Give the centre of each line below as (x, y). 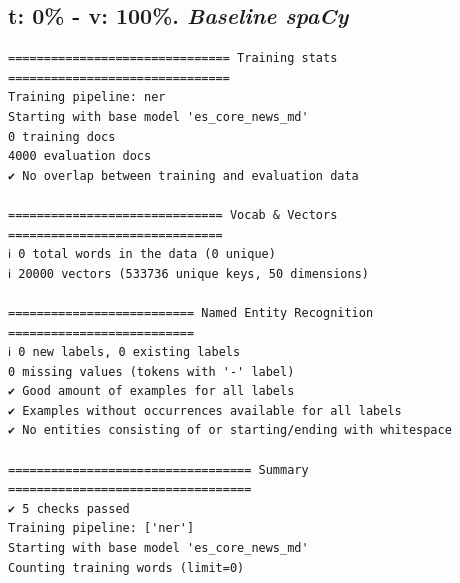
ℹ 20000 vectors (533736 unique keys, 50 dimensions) (189, 273)
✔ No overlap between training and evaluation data (183, 175)
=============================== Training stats (173, 58)
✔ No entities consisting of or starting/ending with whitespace (230, 430)
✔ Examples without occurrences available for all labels (205, 410)
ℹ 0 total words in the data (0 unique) (142, 254)
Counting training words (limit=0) (126, 567)
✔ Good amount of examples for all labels (151, 391)
